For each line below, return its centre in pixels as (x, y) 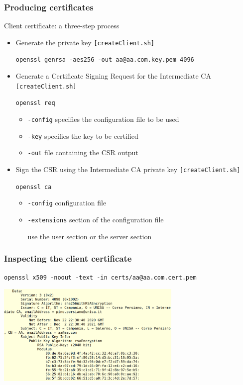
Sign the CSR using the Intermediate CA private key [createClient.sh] (128, 169)
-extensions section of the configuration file (96, 219)
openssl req (35, 103)
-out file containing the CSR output (83, 152)
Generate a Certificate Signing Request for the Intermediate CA (113, 76)
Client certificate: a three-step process (62, 26)
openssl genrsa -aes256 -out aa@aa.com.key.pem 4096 (105, 60)
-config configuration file (67, 203)
